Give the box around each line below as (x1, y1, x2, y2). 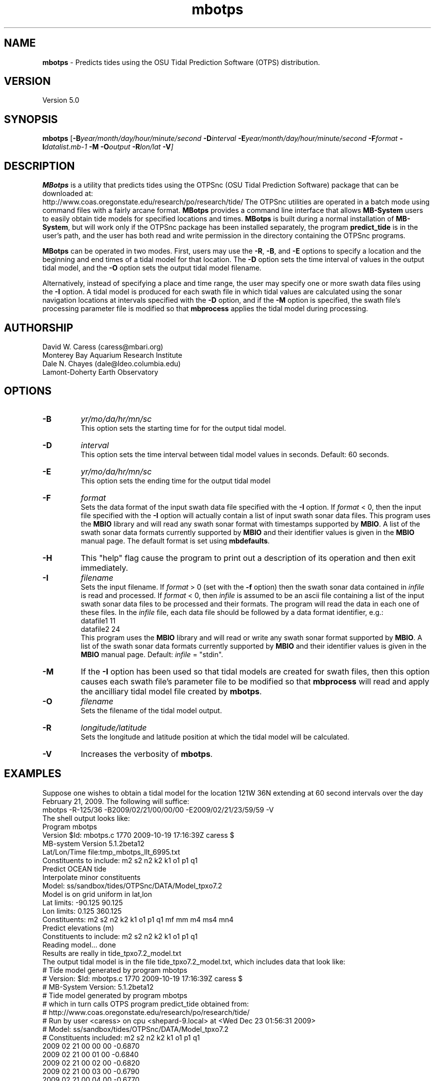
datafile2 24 (80, 624, 120, 633)
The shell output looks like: (42, 813, 130, 822)
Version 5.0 (42, 96, 79, 105)
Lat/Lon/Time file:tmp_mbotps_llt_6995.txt (42, 847, 180, 856)
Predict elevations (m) (42, 923, 114, 932)
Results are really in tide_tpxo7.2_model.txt (42, 948, 181, 957)
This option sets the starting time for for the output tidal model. (80, 423, 287, 432)
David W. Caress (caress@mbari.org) (42, 342, 163, 351)
